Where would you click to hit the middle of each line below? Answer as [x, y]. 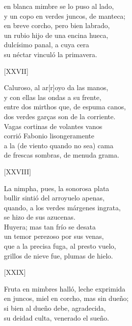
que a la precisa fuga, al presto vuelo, [60, 246]
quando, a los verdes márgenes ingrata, [62, 207]
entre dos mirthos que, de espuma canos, [65, 107]
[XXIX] [15, 272]
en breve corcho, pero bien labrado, [57, 25]
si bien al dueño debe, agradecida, [55, 308]
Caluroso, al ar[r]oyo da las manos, [56, 87]
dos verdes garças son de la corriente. [60, 116]
